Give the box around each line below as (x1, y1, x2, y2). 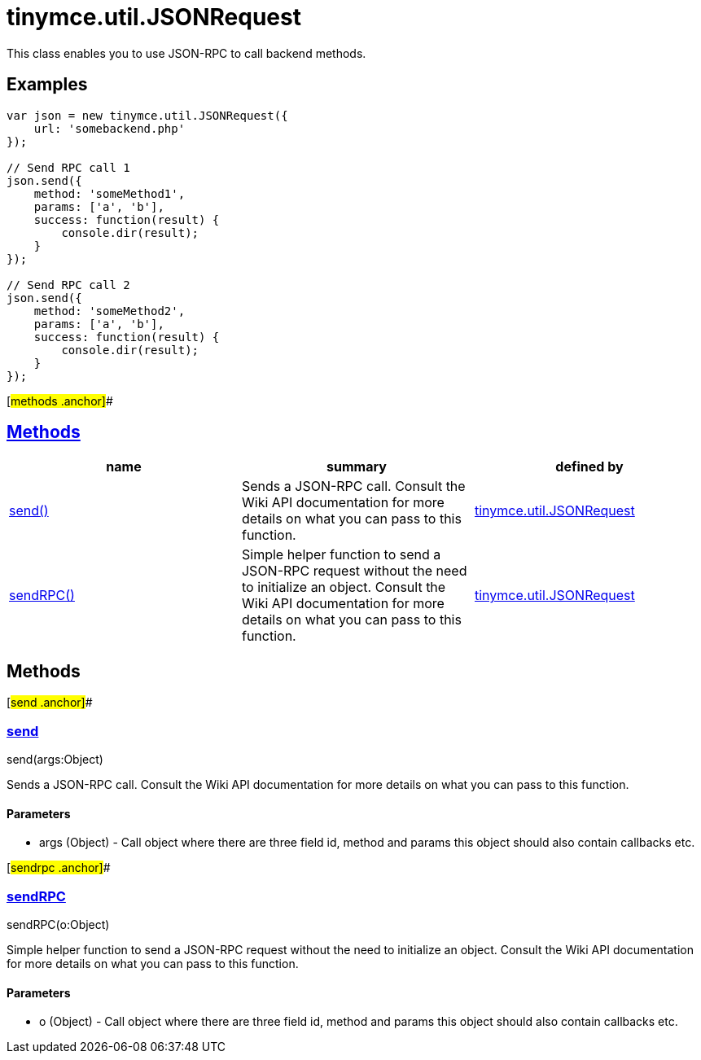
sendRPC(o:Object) (7, 918, 110, 931)
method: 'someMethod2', (33, 304, 186, 318)
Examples (7, 74, 88, 95)
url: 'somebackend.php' (33, 121, 186, 135)
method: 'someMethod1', (33, 186, 186, 200)
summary (326, 458, 387, 475)
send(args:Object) (7, 752, 103, 767)
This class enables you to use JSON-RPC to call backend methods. (7, 46, 366, 60)
